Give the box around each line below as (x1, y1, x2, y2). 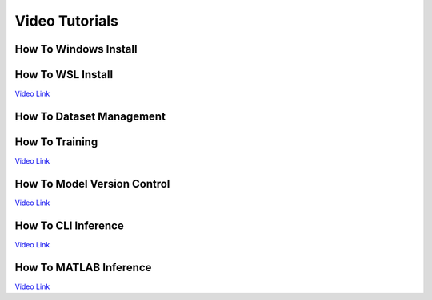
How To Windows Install (14, 42, 138, 56)
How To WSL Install (14, 68, 114, 81)
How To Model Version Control (14, 176, 170, 191)
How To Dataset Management (14, 109, 166, 123)
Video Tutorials (14, 12, 119, 30)
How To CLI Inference (14, 219, 124, 232)
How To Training (14, 135, 98, 148)
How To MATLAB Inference (14, 260, 152, 274)
